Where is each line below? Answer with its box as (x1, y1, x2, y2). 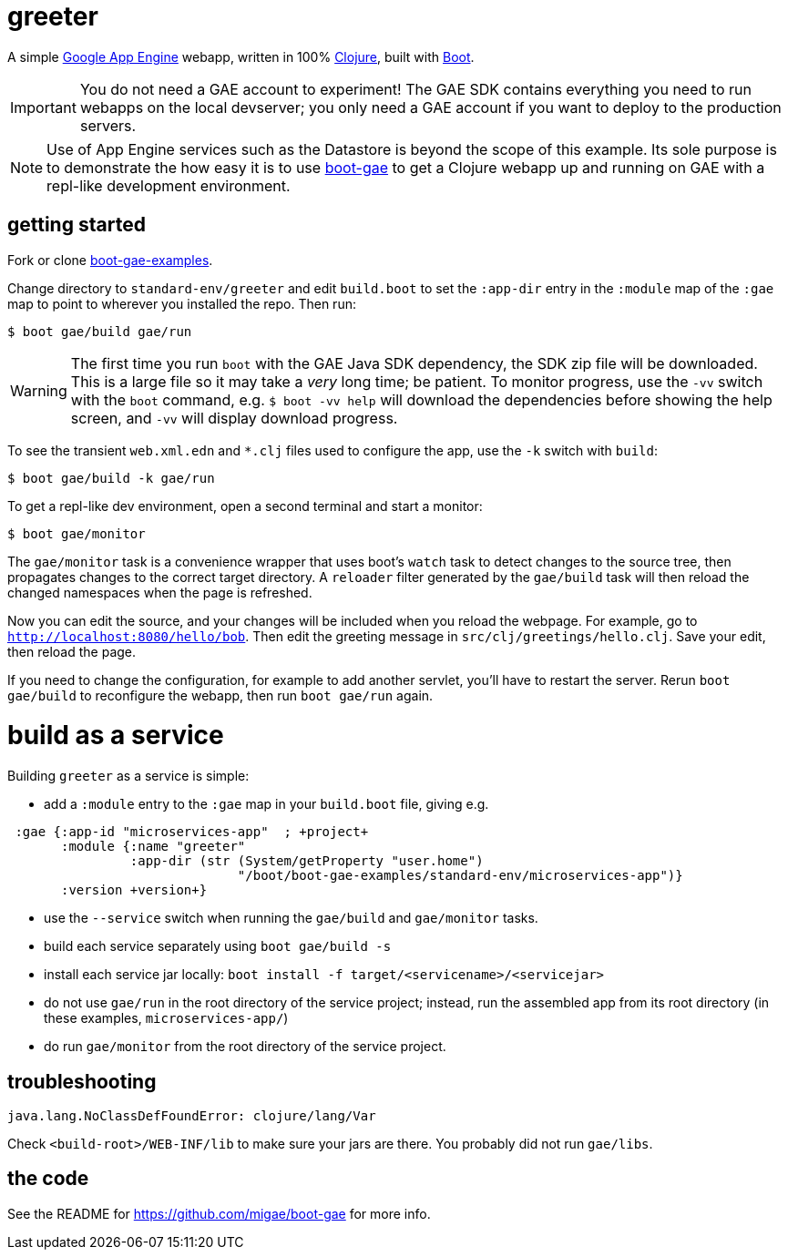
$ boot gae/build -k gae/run (7, 470, 215, 485)
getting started (7, 213, 146, 237)
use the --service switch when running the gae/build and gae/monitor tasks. (44, 910, 538, 926)
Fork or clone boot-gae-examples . (7, 251, 213, 268)
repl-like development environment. (46, 176, 291, 195)
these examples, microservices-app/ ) (44, 1010, 289, 1027)
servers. (79, 116, 137, 135)
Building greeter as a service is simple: (7, 768, 250, 784)
